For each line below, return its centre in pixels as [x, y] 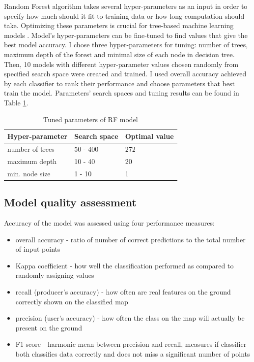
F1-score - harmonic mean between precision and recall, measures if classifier [131, 344]
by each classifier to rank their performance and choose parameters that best [120, 83]
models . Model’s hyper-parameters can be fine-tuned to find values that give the [126, 35]
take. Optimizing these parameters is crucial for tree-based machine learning [119, 25]
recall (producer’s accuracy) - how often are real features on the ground [123, 291]
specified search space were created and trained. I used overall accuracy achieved [125, 74]
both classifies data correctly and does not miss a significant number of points [133, 353]
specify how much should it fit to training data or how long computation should [124, 16]
